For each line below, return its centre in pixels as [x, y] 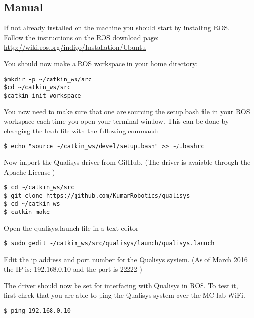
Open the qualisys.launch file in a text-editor [71, 227]
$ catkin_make [27, 212]
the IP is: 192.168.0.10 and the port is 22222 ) [73, 269]
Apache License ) [30, 172]
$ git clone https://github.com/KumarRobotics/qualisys [97, 196]
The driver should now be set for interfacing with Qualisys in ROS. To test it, [121, 285]
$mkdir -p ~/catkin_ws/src [48, 79]
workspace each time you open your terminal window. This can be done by [116, 121]
